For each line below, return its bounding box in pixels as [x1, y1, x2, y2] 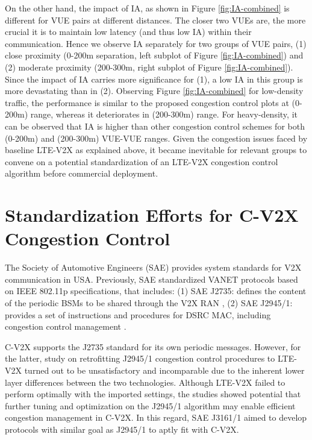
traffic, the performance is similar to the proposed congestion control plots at [5, 96, 289, 108]
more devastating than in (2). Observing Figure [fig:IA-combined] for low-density [5, 84, 304, 97]
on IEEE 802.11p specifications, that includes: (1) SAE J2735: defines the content [5, 284, 307, 297]
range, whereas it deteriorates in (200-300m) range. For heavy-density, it [30, 108, 298, 121]
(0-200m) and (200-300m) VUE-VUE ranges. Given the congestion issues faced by [5, 131, 308, 144]
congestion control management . [5, 320, 126, 333]
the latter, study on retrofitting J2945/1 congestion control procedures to [5, 352, 275, 365]
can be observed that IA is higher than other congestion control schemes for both [5, 119, 305, 132]
